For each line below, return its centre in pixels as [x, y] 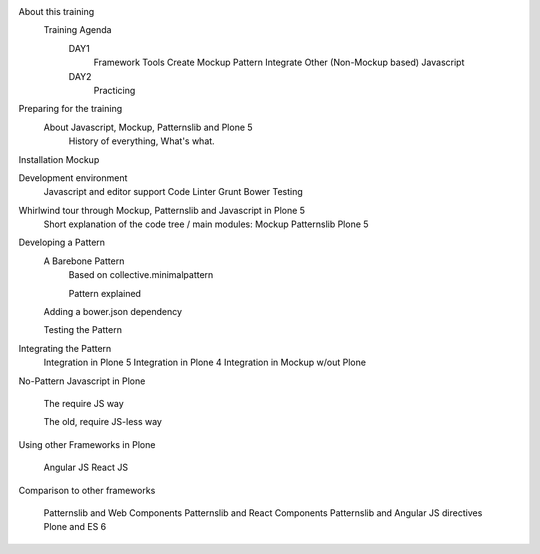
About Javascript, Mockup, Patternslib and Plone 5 [148, 127]
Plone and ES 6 [75, 527]
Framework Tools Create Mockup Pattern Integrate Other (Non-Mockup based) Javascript [279, 62]
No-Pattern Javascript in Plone [82, 381]
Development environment [73, 177]
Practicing [114, 90]
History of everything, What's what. [141, 141]
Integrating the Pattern [65, 348]
